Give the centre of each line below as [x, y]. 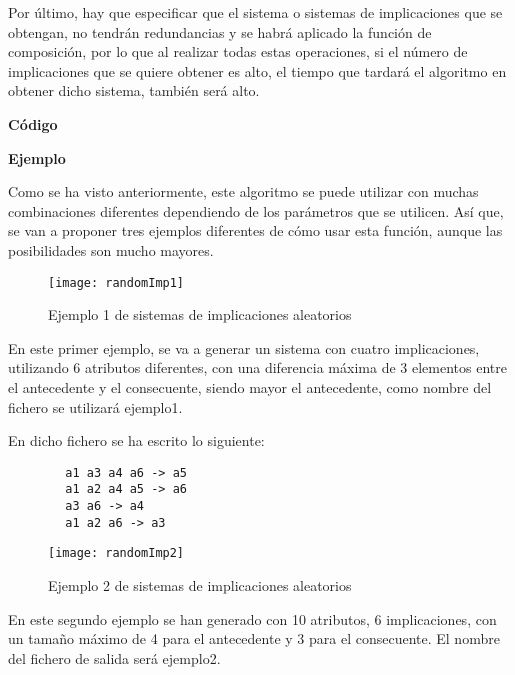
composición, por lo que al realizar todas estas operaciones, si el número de [238, 51]
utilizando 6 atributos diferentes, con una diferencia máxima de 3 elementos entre [257, 367]
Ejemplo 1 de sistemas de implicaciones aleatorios [200, 314]
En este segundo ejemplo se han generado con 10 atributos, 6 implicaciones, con [252, 618]
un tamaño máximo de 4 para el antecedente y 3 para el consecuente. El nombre [254, 638]
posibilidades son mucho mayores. [111, 249]
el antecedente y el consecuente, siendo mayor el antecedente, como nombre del [250, 386]
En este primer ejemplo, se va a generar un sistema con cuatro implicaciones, [244, 347]
